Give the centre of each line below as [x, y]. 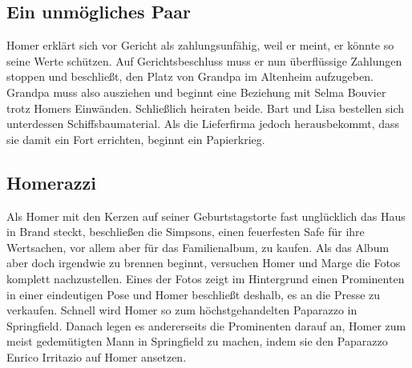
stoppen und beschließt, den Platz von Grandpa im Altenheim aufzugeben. [190, 76]
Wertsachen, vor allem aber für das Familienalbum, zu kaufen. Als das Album [198, 247]
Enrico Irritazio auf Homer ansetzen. [97, 356]
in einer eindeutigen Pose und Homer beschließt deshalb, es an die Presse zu [194, 294]
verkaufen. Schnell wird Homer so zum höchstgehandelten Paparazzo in [182, 310]
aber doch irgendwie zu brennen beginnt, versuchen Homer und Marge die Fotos [204, 263]
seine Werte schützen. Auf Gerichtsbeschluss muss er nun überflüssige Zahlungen [204, 60]
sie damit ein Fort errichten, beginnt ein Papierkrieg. [136, 139]
